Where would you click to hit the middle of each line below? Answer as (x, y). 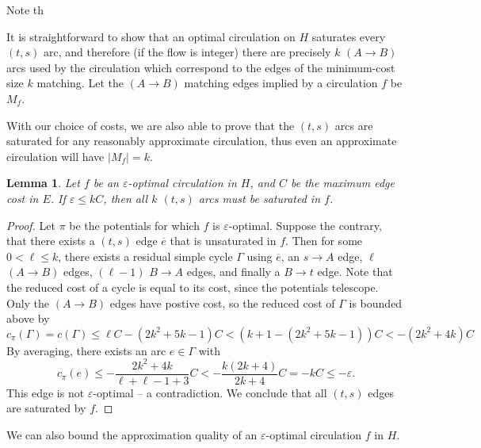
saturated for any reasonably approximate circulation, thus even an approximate (202, 141)
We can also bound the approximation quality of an (132, 435)
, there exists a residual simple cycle (145, 256)
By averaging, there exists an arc (86, 350)
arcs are (354, 125)
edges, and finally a (233, 272)
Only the (28, 302)
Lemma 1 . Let (43, 183)
